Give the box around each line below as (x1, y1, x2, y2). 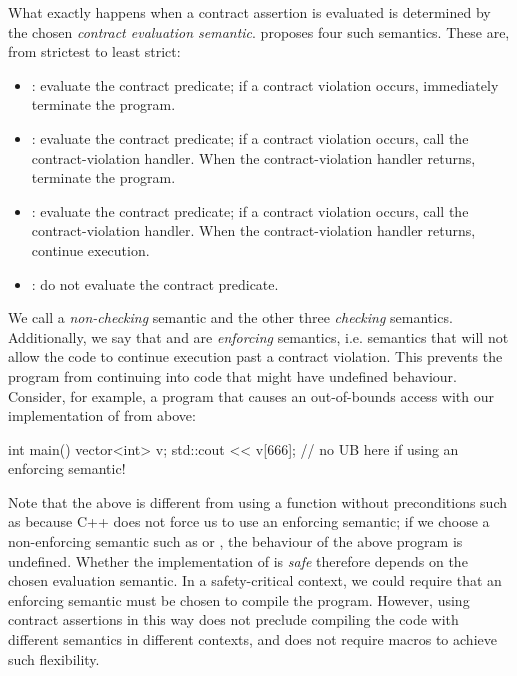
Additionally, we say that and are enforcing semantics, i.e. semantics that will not (8, 326, 509, 347)
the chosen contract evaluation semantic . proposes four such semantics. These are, (8, 21, 510, 42)
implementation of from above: (8, 405, 196, 426)
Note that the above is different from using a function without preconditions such (8, 491, 507, 512)
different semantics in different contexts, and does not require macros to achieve (8, 629, 497, 650)
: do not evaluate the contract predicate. (31, 273, 279, 294)
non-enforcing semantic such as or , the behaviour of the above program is (8, 531, 463, 552)
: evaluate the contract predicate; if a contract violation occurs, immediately (31, 74, 499, 95)
